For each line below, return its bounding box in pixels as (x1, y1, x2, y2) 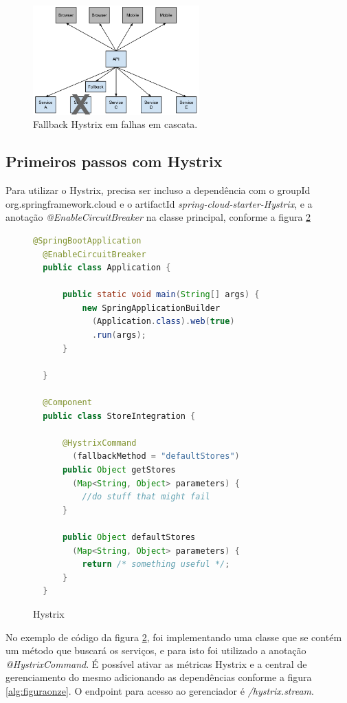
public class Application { (43, 263, 171, 273)
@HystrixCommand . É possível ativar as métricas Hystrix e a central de (5, 656, 307, 671)
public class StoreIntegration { (43, 411, 196, 421)
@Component (43, 398, 92, 408)
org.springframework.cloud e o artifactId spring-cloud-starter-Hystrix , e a (5, 196, 313, 210)
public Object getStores (62, 465, 176, 475)
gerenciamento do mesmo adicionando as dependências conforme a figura (5, 670, 312, 684)
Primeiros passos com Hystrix (5, 151, 223, 172)
